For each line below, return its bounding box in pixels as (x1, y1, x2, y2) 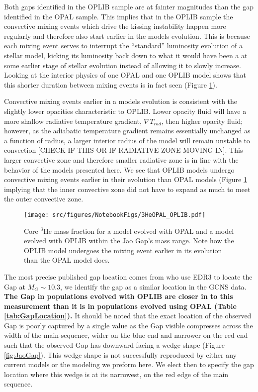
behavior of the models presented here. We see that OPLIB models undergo (4, 164, 235, 175)
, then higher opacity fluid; (161, 115, 243, 126)
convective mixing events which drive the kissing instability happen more (4, 21, 226, 31)
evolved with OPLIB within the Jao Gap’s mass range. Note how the (24, 235, 234, 246)
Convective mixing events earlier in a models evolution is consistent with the (4, 96, 238, 106)
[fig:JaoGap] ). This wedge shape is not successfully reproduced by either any (4, 349, 237, 360)
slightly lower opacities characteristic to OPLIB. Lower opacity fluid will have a (4, 105, 247, 116)
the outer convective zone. (4, 194, 84, 204)
